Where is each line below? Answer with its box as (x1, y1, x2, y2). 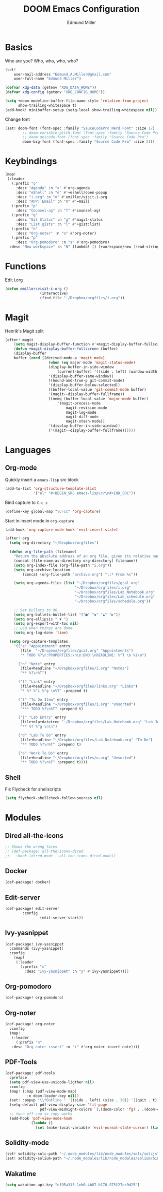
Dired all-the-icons (5, 831, 64, 840)
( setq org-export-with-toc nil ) (14, 621, 79, 626)
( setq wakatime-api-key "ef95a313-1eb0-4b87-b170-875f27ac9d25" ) (5, 1182, 140, 1187)
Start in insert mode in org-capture (5, 518, 74, 523)
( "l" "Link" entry (17, 679, 55, 684)
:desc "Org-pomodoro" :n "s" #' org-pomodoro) (16, 240, 110, 245)
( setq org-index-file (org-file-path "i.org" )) (14, 563, 112, 568)
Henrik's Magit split (5, 328, 44, 334)
